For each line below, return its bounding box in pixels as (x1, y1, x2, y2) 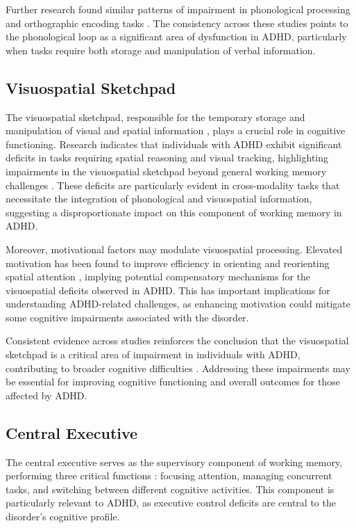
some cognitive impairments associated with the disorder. (6, 310, 249, 324)
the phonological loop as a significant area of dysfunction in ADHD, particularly (6, 29, 347, 44)
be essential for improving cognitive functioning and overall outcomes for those (6, 374, 340, 389)
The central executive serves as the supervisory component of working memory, (6, 454, 343, 469)
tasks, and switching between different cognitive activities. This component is (6, 481, 334, 496)
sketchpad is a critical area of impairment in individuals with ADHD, (6, 347, 300, 362)
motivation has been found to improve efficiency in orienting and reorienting (6, 255, 330, 270)
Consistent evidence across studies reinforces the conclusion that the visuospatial (6, 333, 349, 348)
